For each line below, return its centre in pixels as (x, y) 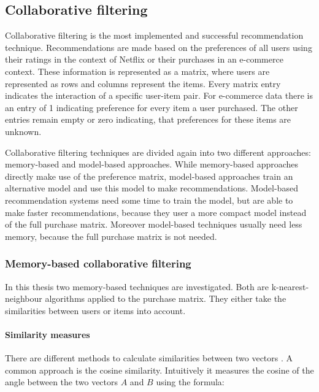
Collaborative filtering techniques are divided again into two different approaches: (158, 152)
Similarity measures (48, 334)
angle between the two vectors (62, 382)
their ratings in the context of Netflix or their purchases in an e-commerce (144, 59)
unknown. (23, 131)
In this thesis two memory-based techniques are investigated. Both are (137, 286)
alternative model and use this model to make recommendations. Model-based (152, 188)
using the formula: (190, 382)
